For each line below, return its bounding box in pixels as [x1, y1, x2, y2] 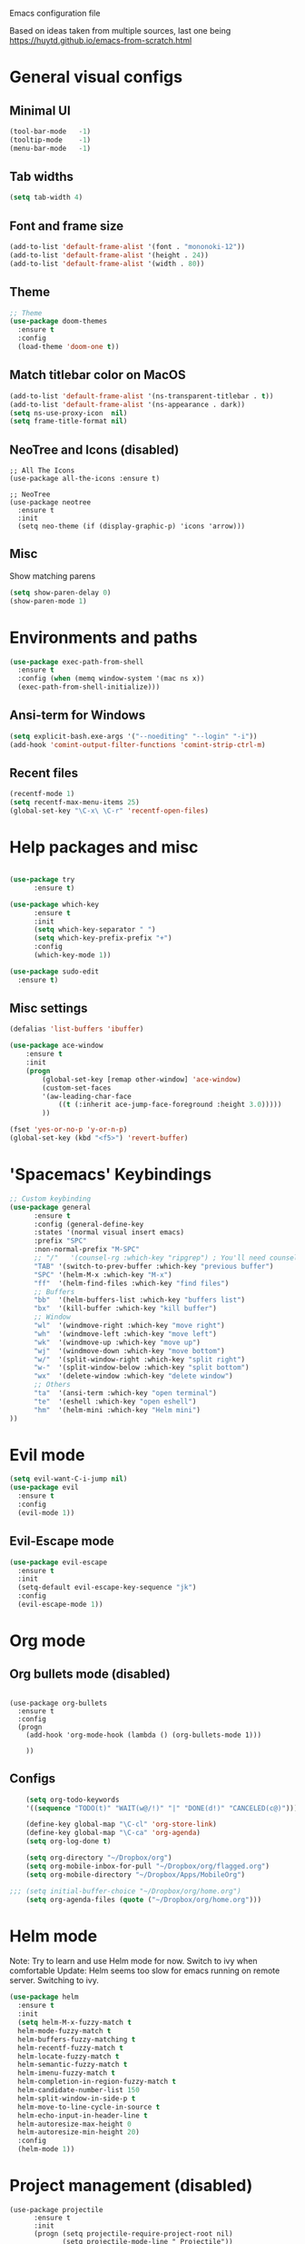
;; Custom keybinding [9, 1194, 92, 1203]
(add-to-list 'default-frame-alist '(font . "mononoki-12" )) [9, 243, 246, 252]
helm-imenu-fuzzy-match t [17, 2069, 116, 2078]
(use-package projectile [9, 2205, 103, 2214]
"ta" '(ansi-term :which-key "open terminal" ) [33, 1389, 218, 1398]
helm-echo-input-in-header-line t [17, 2110, 148, 2120]
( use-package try [9, 875, 75, 884]
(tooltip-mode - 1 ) [9, 135, 92, 145]
